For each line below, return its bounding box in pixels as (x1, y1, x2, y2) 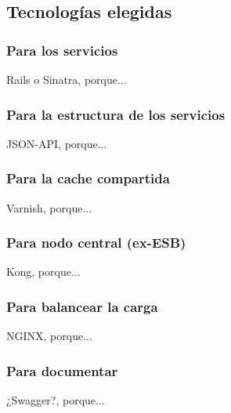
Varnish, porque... (6, 199, 92, 216)
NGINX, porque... (6, 328, 92, 344)
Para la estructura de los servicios (6, 104, 226, 124)
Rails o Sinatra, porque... (6, 71, 127, 87)
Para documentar (6, 360, 118, 380)
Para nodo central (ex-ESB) (6, 233, 186, 252)
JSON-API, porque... (6, 135, 107, 151)
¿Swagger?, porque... (6, 392, 105, 408)
